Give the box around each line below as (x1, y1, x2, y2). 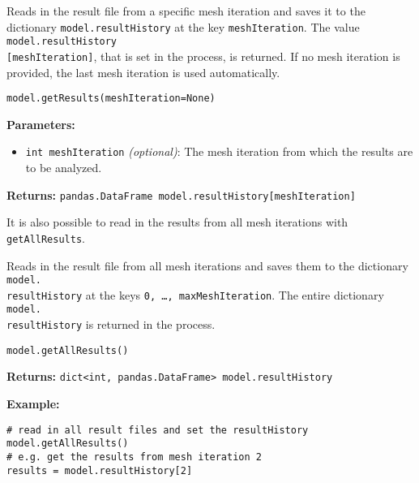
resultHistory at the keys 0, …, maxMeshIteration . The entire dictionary (6, 286, 384, 303)
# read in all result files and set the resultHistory (6, 424, 309, 436)
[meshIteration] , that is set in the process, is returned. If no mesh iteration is (6, 47, 400, 64)
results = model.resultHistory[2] (6, 464, 193, 477)
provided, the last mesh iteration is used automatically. (6, 63, 280, 80)
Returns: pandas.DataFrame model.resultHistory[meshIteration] (6, 186, 356, 203)
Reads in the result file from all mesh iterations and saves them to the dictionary (6, 257, 408, 274)
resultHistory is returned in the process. (6, 316, 216, 333)
